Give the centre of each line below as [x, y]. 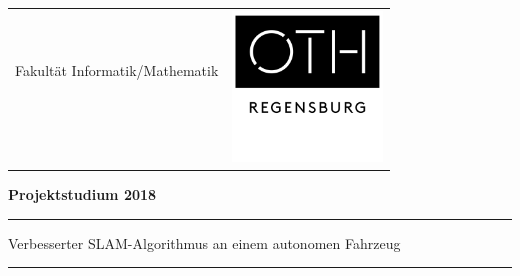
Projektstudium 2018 [82, 194]
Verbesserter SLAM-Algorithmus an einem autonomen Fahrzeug [204, 242]
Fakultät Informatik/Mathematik [117, 69]
